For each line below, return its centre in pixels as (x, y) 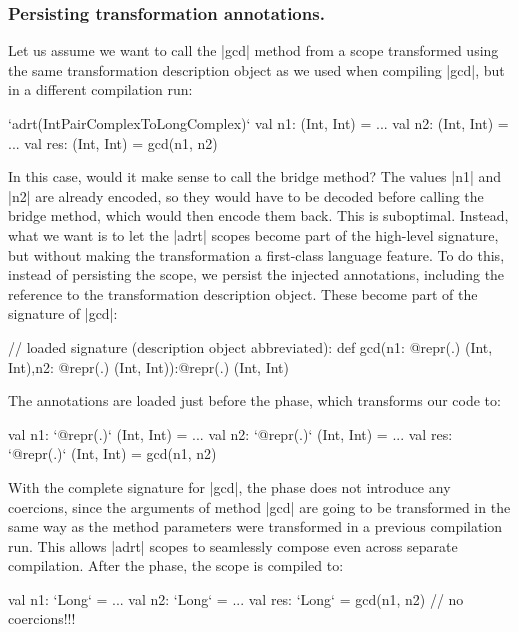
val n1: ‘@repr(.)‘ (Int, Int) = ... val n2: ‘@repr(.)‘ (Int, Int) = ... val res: (230, 433)
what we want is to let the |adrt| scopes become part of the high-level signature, (253, 234)
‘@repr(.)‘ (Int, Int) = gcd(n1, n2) (112, 453)
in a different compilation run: (100, 89)
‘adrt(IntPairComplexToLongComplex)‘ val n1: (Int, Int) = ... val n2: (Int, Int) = (258, 123)
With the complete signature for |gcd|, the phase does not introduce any (229, 486)
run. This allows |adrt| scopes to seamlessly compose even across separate (233, 545)
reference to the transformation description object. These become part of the (243, 293)
